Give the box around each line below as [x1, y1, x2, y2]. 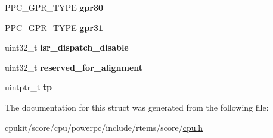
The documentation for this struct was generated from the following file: [5, 101, 269, 113]
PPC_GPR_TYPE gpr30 [5, 1, 104, 13]
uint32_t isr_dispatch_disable [5, 41, 129, 54]
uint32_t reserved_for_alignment [5, 61, 143, 73]
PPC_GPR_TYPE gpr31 [5, 21, 104, 33]
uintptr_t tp [5, 81, 52, 93]
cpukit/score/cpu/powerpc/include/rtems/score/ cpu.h [5, 121, 203, 133]
